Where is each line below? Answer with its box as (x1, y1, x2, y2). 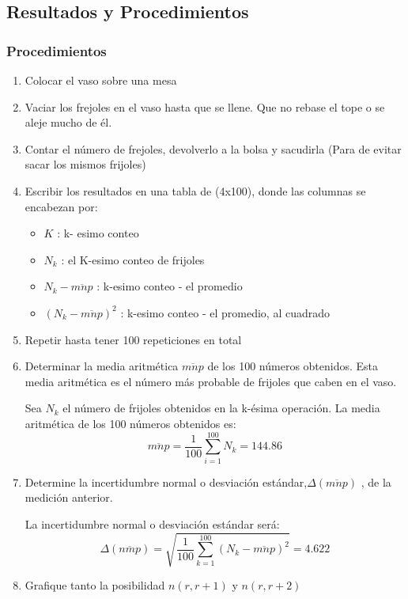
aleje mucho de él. (25, 114, 112, 131)
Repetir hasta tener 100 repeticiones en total (25, 331, 242, 347)
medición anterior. (25, 489, 113, 506)
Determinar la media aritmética (25, 358, 179, 374)
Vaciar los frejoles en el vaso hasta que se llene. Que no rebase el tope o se (25, 98, 385, 115)
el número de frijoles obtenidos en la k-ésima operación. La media (62, 400, 380, 416)
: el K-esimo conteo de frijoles (61, 251, 205, 267)
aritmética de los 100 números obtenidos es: (25, 415, 236, 431)
